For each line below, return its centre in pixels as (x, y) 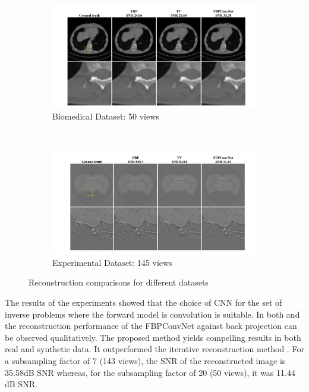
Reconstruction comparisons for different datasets (119, 282)
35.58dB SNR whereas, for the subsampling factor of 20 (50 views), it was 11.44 (150, 372)
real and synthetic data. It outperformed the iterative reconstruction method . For (154, 349)
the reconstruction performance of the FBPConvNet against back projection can (151, 326)
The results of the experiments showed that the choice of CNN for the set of (144, 302)
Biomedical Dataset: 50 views (106, 116)
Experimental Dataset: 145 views (112, 262)
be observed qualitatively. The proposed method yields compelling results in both (153, 337)
